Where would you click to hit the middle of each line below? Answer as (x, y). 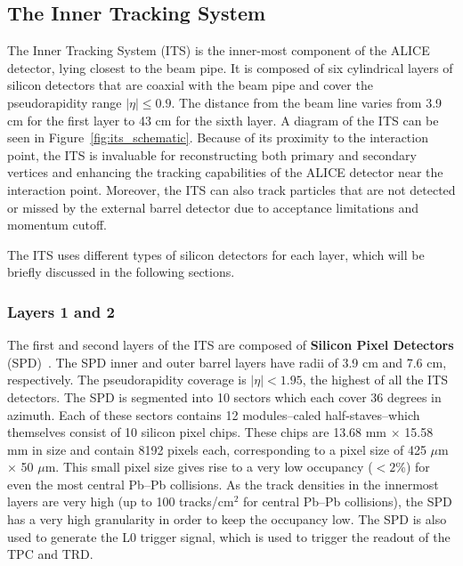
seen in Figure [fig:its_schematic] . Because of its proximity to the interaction (218, 137)
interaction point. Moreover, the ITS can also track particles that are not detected (231, 189)
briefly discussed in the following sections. (121, 272)
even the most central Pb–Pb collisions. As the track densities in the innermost (223, 484)
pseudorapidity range (65, 102)
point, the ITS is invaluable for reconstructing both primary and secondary (212, 154)
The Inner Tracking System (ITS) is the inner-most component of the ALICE (219, 50)
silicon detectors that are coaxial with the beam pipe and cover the (190, 85)
